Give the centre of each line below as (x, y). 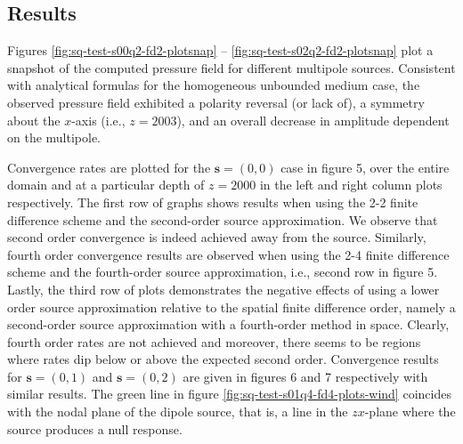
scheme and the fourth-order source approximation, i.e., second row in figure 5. (223, 272)
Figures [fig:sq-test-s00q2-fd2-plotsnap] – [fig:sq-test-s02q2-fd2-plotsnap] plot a (220, 50)
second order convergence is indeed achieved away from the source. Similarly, (217, 237)
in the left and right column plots (351, 185)
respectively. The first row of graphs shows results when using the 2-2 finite (213, 202)
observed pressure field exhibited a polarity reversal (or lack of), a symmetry (216, 102)
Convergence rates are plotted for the (109, 167)
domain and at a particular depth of (106, 185)
